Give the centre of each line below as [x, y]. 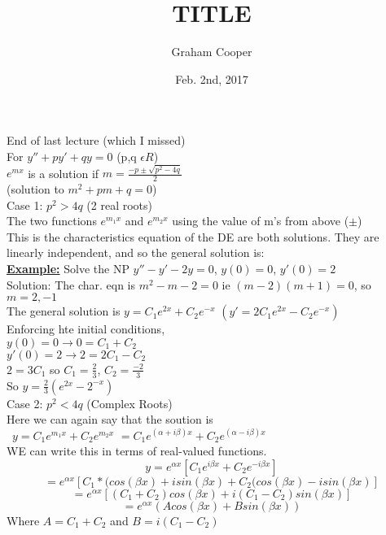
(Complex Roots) [129, 403]
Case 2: [25, 403]
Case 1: [25, 204]
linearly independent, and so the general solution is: [136, 252]
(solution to [35, 189]
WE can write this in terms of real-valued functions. [137, 451]
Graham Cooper [212, 52]
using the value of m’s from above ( [261, 221]
